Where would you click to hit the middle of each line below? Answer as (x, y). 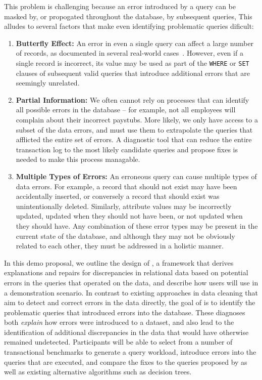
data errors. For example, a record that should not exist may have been (126, 186)
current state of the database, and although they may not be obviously (125, 236)
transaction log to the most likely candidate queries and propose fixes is (127, 149)
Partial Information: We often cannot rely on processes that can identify (133, 99)
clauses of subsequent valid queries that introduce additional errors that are (133, 73)
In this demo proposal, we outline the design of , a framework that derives (119, 262)
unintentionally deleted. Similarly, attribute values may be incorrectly (124, 206)
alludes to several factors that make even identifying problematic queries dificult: (129, 26)
